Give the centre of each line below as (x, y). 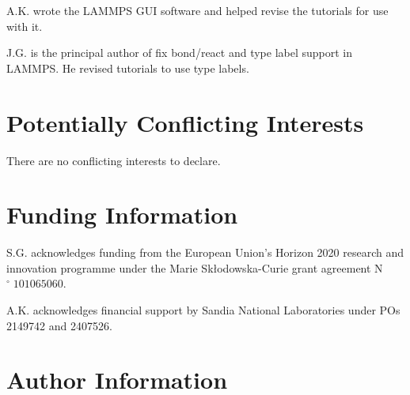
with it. (25, 26)
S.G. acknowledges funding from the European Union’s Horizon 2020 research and (205, 252)
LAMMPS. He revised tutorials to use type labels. (128, 68)
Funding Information (122, 214)
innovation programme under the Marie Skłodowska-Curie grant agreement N (195, 267)
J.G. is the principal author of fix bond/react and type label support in (180, 53)
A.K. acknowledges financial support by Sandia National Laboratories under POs (203, 310)
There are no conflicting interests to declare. (114, 160)
